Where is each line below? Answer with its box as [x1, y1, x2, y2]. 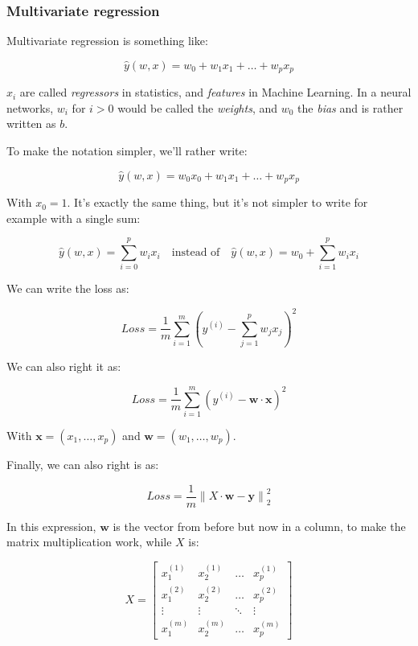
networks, [6, 99, 54, 116]
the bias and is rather [297, 99, 404, 116]
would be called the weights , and [117, 99, 278, 116]
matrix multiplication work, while [6, 533, 172, 550]
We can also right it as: [6, 358, 121, 375]
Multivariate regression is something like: [6, 32, 208, 49]
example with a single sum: [6, 209, 141, 226]
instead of [171, 247, 220, 259]
